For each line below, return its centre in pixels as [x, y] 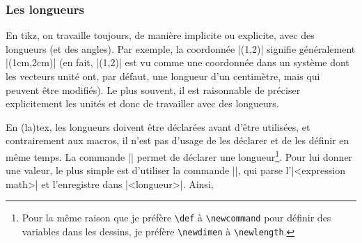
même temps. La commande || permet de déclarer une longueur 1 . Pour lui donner [179, 155]
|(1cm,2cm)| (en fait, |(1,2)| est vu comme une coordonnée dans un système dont [178, 62]
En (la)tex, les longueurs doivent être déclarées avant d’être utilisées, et [158, 126]
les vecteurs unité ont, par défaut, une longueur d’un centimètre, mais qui [163, 76]
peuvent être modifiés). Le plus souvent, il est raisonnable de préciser [153, 89]
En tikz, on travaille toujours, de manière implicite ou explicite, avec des [160, 35]
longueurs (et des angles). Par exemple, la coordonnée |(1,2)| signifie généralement [181, 48]
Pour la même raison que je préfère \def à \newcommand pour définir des [176, 218]
